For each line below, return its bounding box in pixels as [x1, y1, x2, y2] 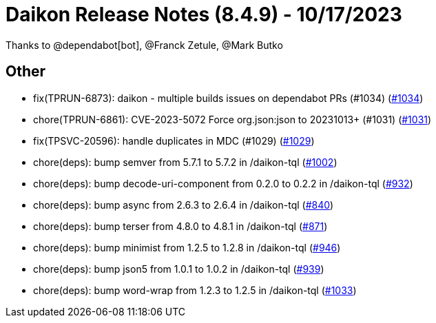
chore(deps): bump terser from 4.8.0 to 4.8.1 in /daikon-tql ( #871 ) [33, 220, 328, 232]
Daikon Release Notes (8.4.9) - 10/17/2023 [6, 3, 402, 26]
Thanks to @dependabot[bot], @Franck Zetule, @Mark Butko [6, 39, 283, 51]
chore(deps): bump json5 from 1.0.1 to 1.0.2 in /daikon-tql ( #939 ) [33, 262, 324, 275]
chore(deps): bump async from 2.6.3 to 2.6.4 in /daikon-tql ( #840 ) [33, 198, 334, 211]
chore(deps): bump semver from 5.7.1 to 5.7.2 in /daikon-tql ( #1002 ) [33, 156, 338, 168]
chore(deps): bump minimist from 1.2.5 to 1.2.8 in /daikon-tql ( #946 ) [33, 241, 341, 253]
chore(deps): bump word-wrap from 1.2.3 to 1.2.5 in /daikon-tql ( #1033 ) [33, 284, 357, 296]
